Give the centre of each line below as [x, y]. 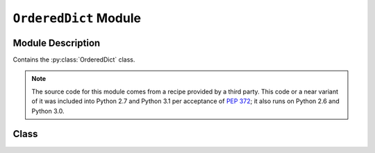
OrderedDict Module [77, 18]
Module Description [57, 43]
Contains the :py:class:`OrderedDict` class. [74, 60]
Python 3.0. [48, 111]
